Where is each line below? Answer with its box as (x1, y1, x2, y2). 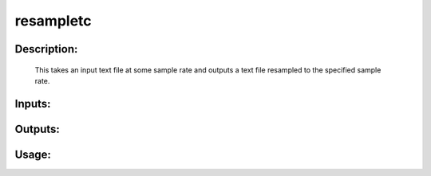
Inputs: (14, 96, 51, 111)
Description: (14, 42, 78, 56)
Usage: (14, 147, 52, 161)
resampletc (14, 12, 92, 29)
